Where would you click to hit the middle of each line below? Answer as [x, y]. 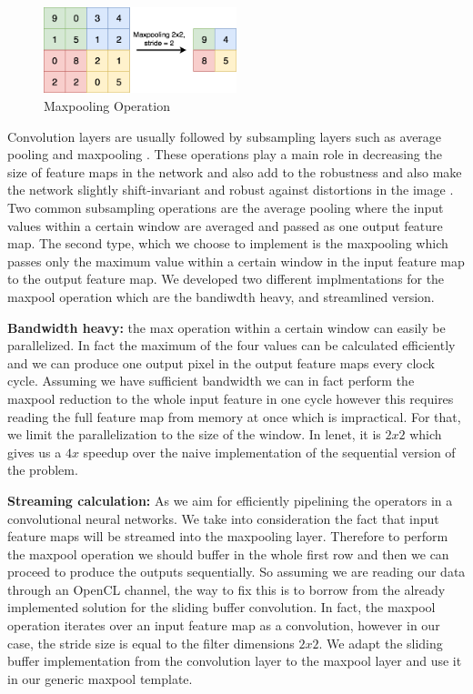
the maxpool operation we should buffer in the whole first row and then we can [228, 553]
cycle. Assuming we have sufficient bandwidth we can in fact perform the [211, 381]
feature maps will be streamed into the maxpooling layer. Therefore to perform [228, 536]
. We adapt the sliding [381, 643]
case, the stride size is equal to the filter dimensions [151, 643]
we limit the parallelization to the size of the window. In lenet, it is [194, 434]
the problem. [43, 470]
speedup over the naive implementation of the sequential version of [269, 452]
